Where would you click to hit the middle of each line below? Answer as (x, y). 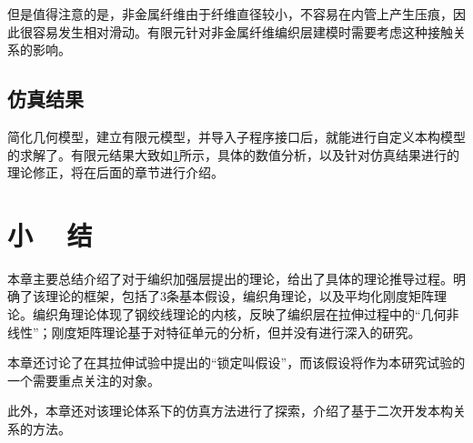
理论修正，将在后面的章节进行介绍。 (116, 172)
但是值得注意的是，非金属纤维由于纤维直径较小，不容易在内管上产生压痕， (230, 14)
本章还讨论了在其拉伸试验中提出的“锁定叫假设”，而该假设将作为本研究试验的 (236, 362)
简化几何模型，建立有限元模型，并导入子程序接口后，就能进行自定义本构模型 (236, 136)
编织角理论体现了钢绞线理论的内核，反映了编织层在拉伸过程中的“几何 (239, 314)
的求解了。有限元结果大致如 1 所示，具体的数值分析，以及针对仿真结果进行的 (233, 154)
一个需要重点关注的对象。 (84, 380)
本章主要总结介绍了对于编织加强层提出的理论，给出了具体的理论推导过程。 (230, 278)
